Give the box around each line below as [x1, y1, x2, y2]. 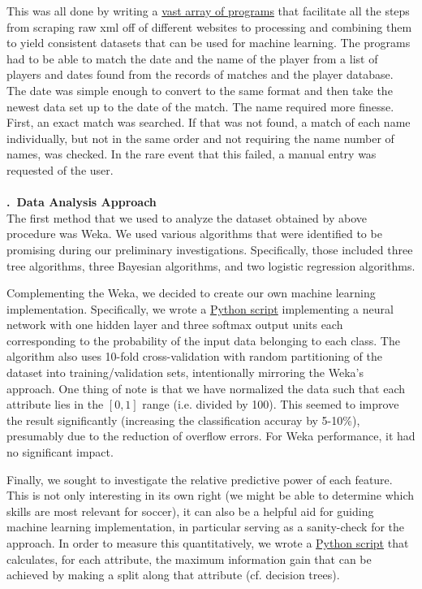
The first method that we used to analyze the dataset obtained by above [6, 209, 367, 226]
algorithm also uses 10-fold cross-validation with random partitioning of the [6, 348, 382, 365]
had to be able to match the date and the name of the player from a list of [6, 50, 378, 67]
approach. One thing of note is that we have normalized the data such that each [6, 379, 405, 396]
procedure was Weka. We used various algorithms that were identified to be [6, 225, 382, 242]
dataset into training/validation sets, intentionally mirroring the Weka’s [6, 364, 364, 381]
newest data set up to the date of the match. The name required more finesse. [6, 97, 394, 115]
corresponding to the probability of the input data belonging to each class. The [6, 331, 400, 349]
